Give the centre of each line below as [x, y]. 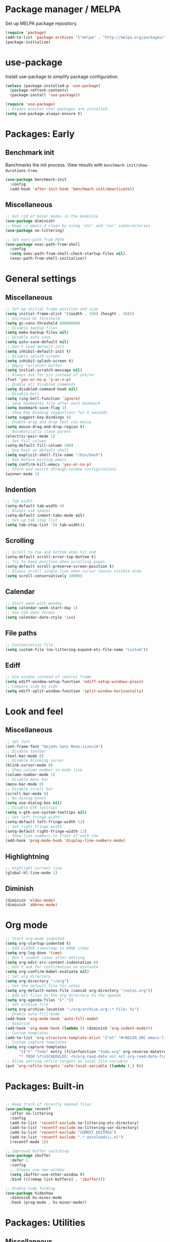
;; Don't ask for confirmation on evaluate [52, 967]
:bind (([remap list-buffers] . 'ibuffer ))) [57, 1179]
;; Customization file [29, 645]
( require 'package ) [26, 32]
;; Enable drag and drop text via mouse [49, 422]
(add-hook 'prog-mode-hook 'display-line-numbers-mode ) [65, 841]
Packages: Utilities [45, 1223]
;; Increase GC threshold [32, 318]
